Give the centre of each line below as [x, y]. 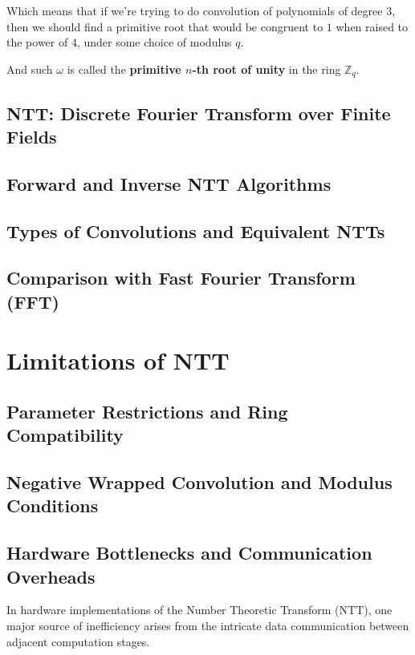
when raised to [372, 26]
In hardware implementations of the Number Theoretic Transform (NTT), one [199, 610]
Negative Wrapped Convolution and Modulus [199, 482]
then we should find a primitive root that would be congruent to [165, 26]
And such [30, 69]
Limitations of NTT [118, 360]
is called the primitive [124, 69]
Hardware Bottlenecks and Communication [189, 553]
